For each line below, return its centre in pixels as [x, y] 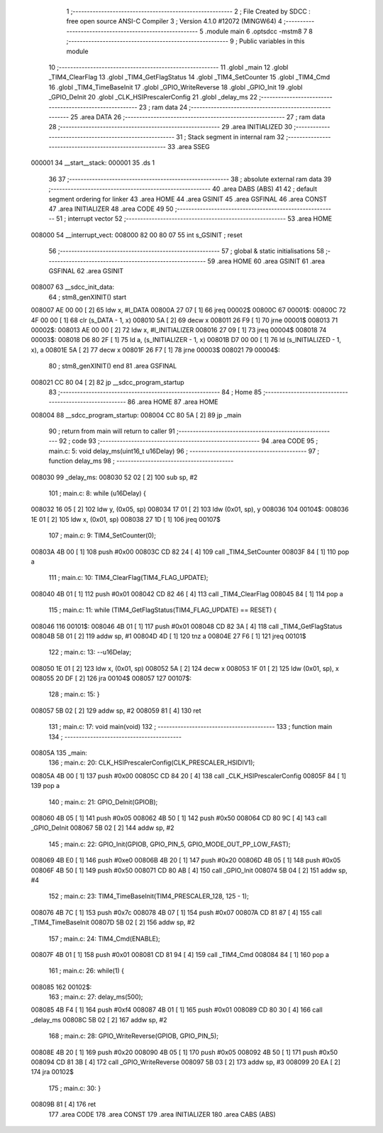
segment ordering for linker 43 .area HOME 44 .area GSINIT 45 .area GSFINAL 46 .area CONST [188, 199]
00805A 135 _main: [59, 753]
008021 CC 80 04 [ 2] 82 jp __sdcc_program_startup [107, 382]
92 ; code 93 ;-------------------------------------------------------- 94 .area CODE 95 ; [189, 441]
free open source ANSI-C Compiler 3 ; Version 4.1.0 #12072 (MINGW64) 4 [174, 21]
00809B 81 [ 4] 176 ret [63, 1105]
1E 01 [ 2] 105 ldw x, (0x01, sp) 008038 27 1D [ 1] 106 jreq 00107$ [126, 519]
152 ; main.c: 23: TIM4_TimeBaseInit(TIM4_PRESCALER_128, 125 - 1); [149, 896]
